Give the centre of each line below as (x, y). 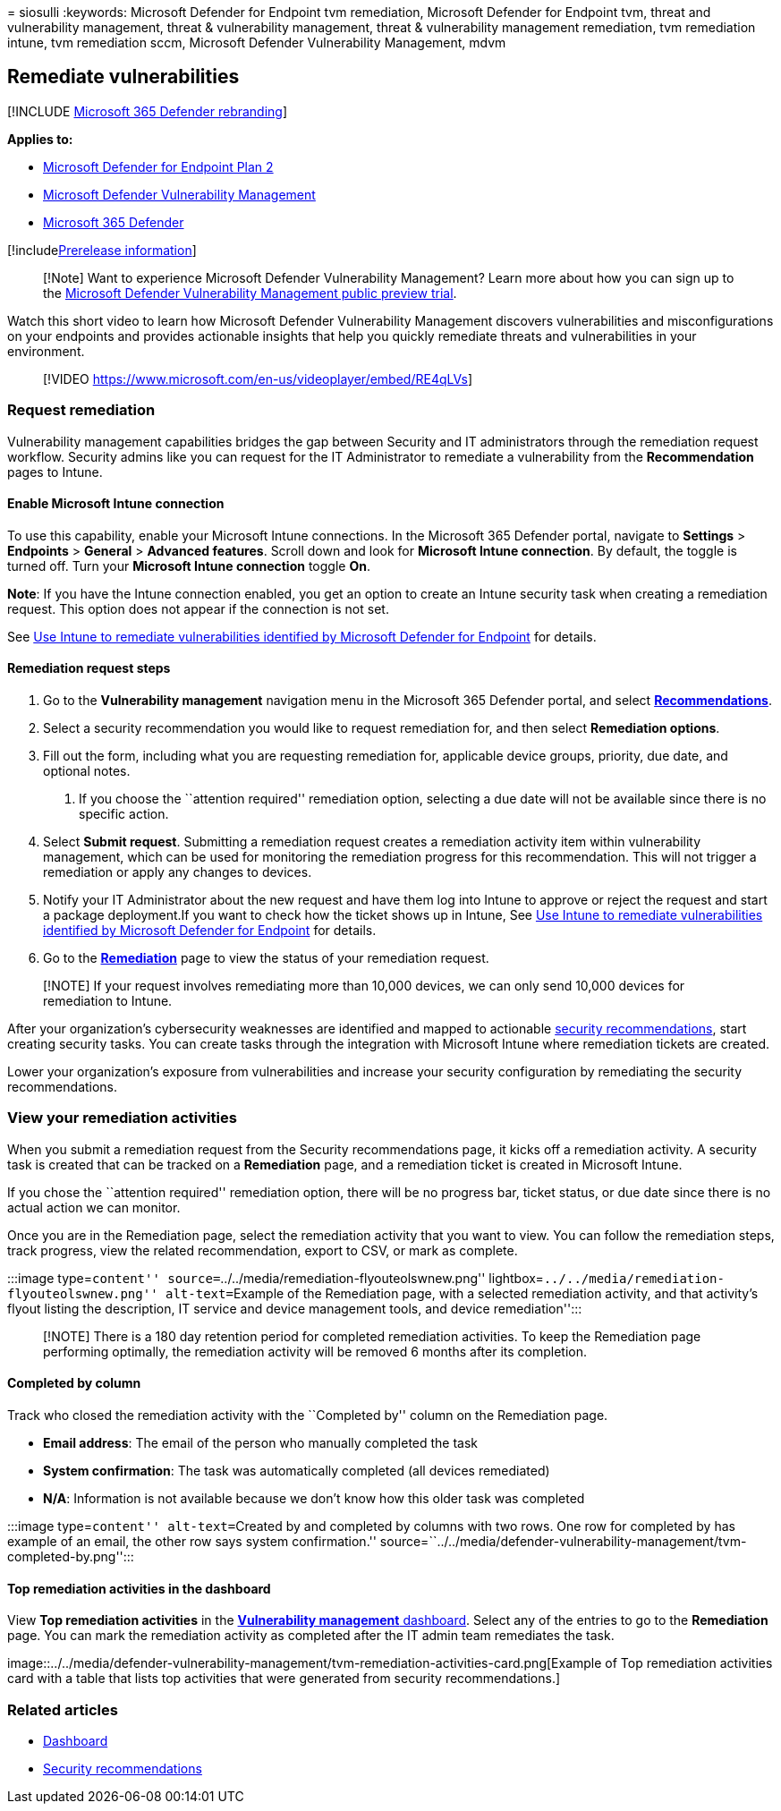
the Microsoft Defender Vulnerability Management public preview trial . (250, 293)
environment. (46, 351)
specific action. (124, 814)
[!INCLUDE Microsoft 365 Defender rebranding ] (148, 111)
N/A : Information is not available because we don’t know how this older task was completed (314, 1498)
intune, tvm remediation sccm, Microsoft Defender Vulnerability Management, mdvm (257, 43)
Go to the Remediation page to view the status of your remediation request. (266, 958)
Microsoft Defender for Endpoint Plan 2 (158, 166)
